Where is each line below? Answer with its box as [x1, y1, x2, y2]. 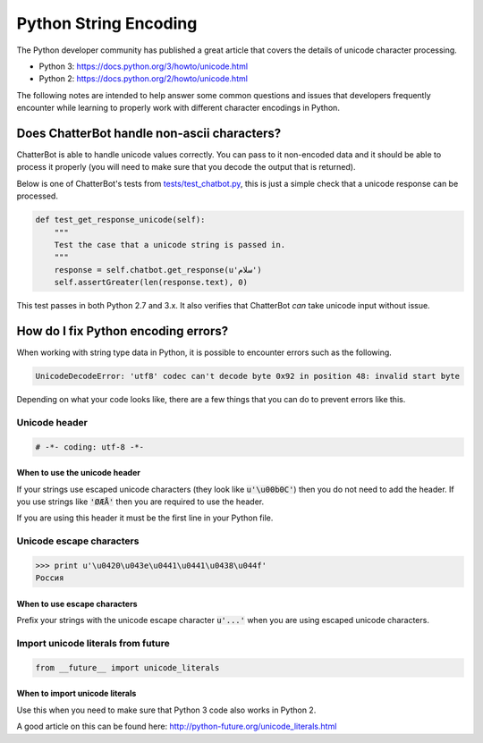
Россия [35, 573, 64, 583]
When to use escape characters [16, 598, 138, 609]
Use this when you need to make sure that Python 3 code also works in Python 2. [16, 705, 317, 715]
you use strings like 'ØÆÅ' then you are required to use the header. [16, 496, 264, 507]
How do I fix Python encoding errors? [16, 323, 229, 339]
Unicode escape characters [16, 535, 140, 547]
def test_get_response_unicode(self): [35, 215, 206, 225]
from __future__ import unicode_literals [35, 663, 220, 672]
